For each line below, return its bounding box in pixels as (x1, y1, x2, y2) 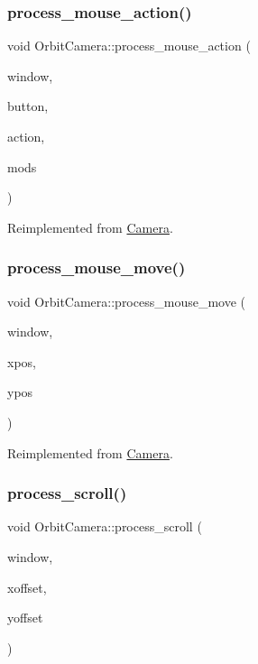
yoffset (7, 608, 43, 627)
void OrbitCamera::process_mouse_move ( (7, 291, 245, 310)
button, (7, 97, 49, 115)
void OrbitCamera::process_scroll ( (7, 517, 202, 536)
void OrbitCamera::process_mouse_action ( (7, 36, 251, 55)
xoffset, (7, 577, 47, 596)
